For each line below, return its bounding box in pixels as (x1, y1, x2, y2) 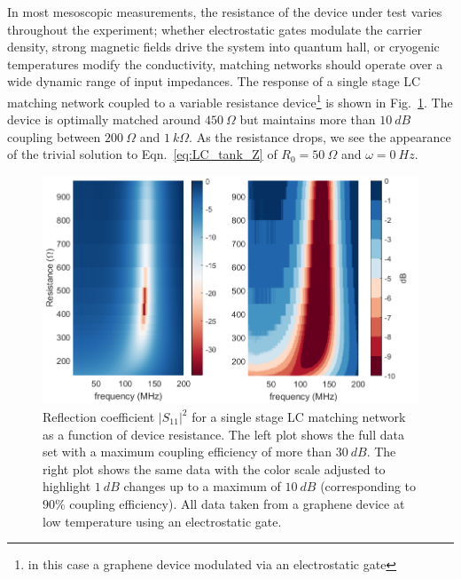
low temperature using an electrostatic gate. (43, 512, 282, 530)
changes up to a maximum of (123, 477, 281, 496)
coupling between (7, 127, 101, 146)
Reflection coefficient (43, 408, 155, 426)
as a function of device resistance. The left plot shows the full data (43, 424, 404, 443)
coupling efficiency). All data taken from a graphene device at (69, 495, 405, 512)
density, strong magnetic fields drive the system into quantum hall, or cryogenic (7, 37, 440, 56)
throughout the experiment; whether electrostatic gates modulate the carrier (7, 20, 422, 38)
